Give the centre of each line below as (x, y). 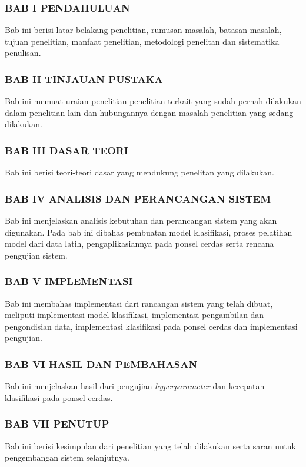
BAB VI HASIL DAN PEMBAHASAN (101, 364)
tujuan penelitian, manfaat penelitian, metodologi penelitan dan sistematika (142, 41)
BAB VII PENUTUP (57, 424)
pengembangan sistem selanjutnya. (67, 457)
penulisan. (23, 53)
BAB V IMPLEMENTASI (69, 281)
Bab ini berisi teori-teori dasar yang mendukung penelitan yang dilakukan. (139, 172)
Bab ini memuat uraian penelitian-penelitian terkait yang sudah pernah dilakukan (153, 101)
